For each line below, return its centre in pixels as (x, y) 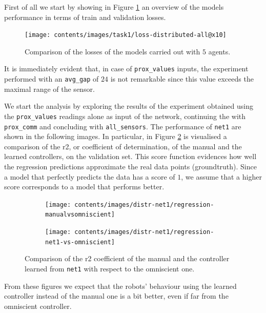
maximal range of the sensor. (49, 89)
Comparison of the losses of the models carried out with (112, 51)
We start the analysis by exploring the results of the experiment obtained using (129, 106)
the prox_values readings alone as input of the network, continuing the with (125, 116)
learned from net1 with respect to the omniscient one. (110, 269)
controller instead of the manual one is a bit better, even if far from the (116, 296)
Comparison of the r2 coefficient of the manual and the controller (127, 258)
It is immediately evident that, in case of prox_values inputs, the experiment (126, 69)
